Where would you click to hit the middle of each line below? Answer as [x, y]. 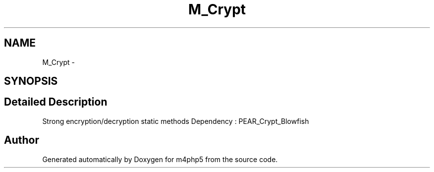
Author [22, 140]
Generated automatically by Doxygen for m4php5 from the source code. [160, 159]
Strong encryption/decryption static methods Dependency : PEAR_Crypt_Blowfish [176, 121]
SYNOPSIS [31, 81]
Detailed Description [56, 102]
